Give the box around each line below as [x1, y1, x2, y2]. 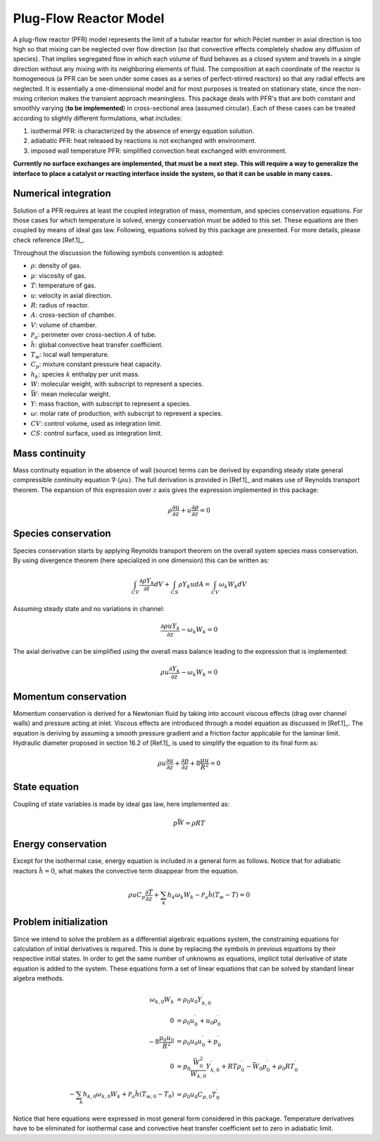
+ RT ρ [221, 1063, 242, 1071]
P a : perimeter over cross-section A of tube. [30, 331, 157, 341]
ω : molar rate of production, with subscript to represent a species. [30, 409, 223, 418]
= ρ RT [185, 819, 205, 827]
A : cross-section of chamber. [30, 310, 116, 320]
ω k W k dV [219, 581, 248, 590]
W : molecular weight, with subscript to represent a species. [30, 380, 204, 389]
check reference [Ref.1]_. [13, 236, 85, 244]
